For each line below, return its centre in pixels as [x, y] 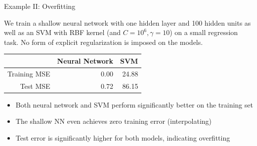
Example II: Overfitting [40, 6]
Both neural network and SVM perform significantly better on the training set [134, 104]
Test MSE [35, 86]
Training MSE [29, 73]
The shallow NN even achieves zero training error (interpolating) [114, 121]
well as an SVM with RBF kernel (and [62, 32]
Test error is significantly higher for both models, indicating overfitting [123, 137]
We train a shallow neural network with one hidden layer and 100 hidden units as [128, 22]
